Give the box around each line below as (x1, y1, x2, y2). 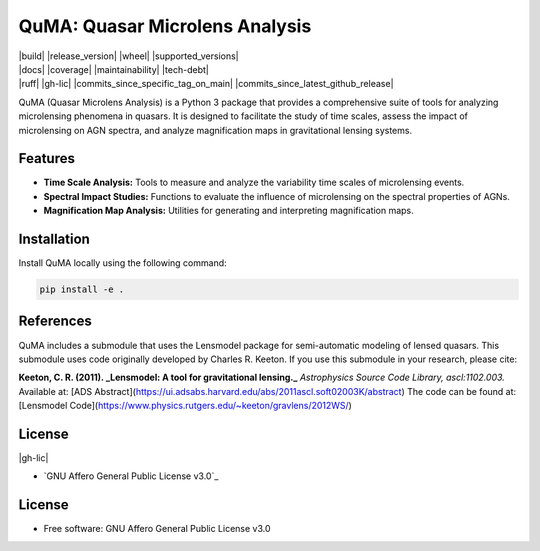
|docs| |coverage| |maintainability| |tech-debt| (18, 63, 209, 75)
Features (18, 150, 75, 167)
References (18, 313, 92, 330)
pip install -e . (39, 284, 125, 295)
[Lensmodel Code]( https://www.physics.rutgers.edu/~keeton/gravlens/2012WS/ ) (18, 400, 352, 412)
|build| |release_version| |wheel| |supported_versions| (18, 50, 239, 62)
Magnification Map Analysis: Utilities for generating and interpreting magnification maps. (43, 205, 414, 217)
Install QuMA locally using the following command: (18, 257, 227, 269)
